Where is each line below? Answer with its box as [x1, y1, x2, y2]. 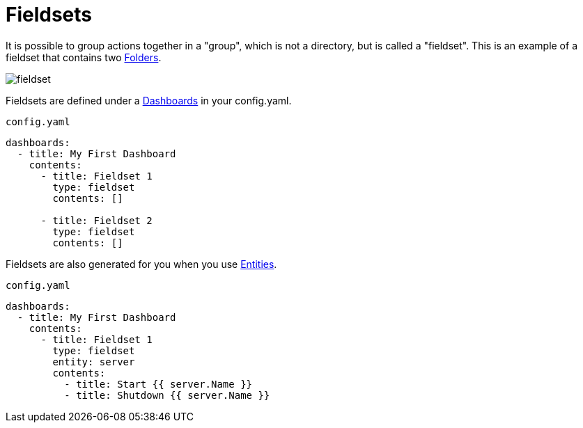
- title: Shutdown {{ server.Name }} [64, 389, 270, 401]
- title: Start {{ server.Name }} [64, 378, 253, 390]
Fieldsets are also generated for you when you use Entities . [6, 257, 277, 270]
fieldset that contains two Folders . [6, 51, 162, 63]
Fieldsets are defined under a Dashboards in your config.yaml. [6, 94, 292, 106]
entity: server [52, 356, 135, 367]
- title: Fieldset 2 [40, 214, 153, 226]
